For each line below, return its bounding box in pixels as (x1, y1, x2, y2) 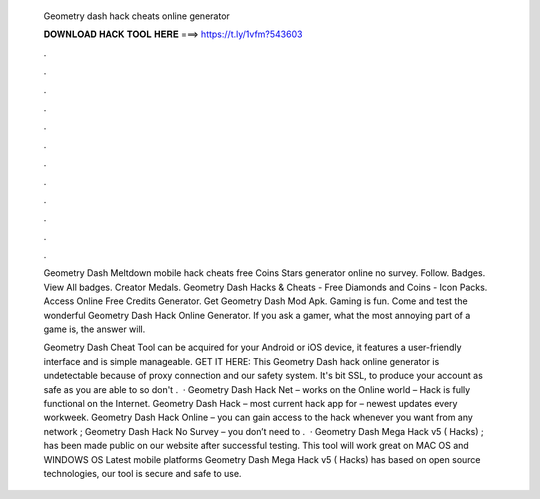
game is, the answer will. (43, 323, 146, 335)
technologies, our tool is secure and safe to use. (43, 467, 242, 479)
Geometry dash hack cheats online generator (43, 10, 230, 22)
